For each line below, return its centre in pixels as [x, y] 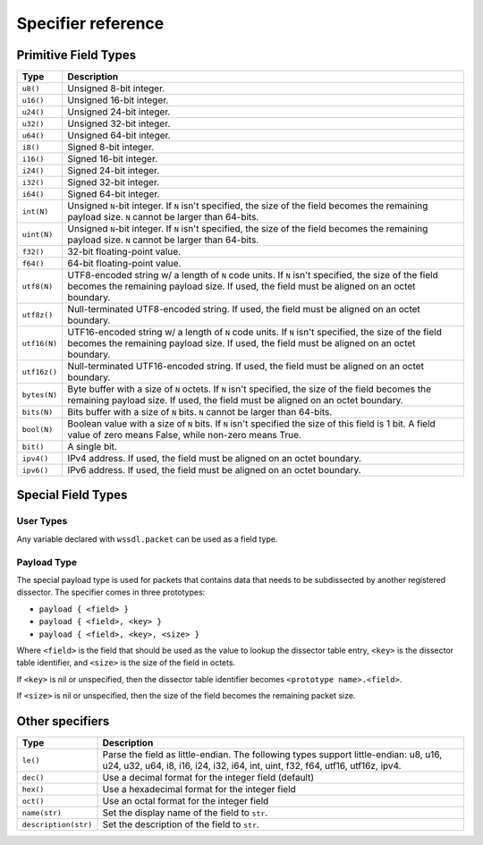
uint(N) [38, 234]
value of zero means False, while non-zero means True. [184, 435]
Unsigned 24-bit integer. [119, 112]
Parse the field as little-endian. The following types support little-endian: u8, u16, [272, 754]
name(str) [42, 812]
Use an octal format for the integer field [186, 801]
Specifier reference [90, 23]
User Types [42, 521]
